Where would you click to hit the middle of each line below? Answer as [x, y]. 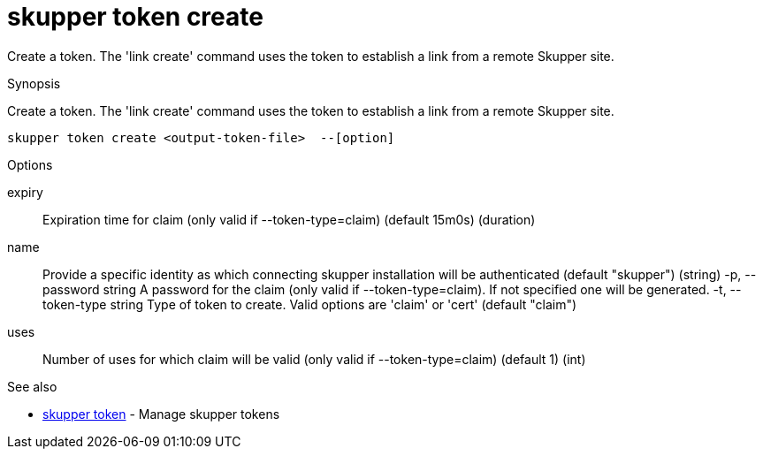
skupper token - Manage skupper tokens [161, 414]
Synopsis [34, 83]
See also [32, 386]
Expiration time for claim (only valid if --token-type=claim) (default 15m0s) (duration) [289, 219]
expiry [25, 192]
